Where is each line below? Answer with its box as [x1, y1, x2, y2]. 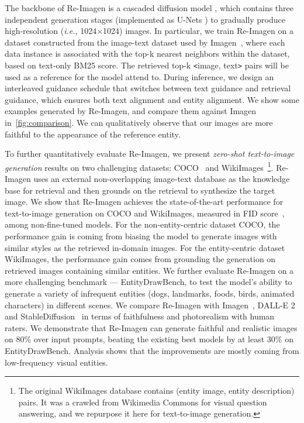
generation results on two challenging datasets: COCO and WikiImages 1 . [5, 159, 274, 173]
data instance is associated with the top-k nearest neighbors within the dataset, [5, 47, 290, 60]
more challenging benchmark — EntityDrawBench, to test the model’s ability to [5, 276, 292, 288]
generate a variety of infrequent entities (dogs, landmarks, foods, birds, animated [5, 287, 295, 299]
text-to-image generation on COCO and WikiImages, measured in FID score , [5, 207, 285, 219]
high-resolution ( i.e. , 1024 [5, 25, 97, 37]
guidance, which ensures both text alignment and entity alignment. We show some [5, 93, 299, 105]
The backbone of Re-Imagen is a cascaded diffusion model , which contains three [5, 2, 294, 13]
